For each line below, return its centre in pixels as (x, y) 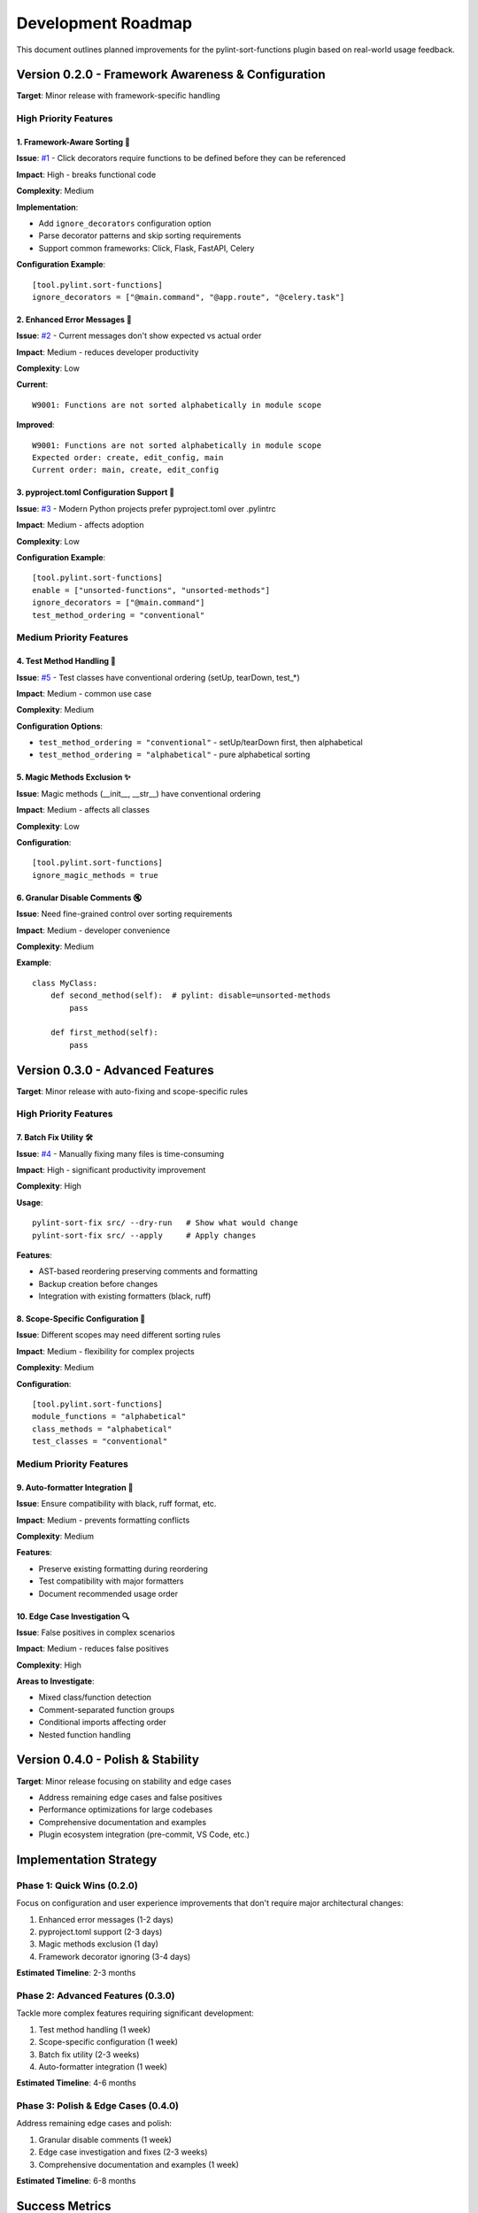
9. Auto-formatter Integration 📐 (75, 1487)
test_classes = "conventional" (100, 1442)
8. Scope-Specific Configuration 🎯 (81, 1319)
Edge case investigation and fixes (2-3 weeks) (123, 2152)
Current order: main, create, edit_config (126, 470)
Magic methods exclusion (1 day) (99, 1944)
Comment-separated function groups (107, 1709)
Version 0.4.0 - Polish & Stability (108, 1760)
